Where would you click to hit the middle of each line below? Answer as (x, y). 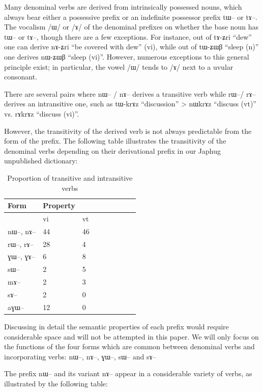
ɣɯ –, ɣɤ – (21, 256)
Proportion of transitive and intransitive (70, 177)
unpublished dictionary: (41, 161)
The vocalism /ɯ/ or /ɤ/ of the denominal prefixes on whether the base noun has (131, 27)
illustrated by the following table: (56, 383)
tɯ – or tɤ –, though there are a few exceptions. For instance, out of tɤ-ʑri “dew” (128, 36)
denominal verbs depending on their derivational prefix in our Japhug (112, 150)
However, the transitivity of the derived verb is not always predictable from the (128, 131)
